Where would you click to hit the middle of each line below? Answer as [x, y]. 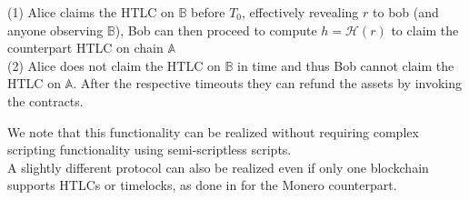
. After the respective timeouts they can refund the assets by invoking [268, 83]
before [208, 12]
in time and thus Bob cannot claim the [346, 65]
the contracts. [45, 100]
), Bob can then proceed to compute [216, 30]
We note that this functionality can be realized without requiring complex [213, 131]
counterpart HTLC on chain [85, 48]
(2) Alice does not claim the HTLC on [114, 65]
